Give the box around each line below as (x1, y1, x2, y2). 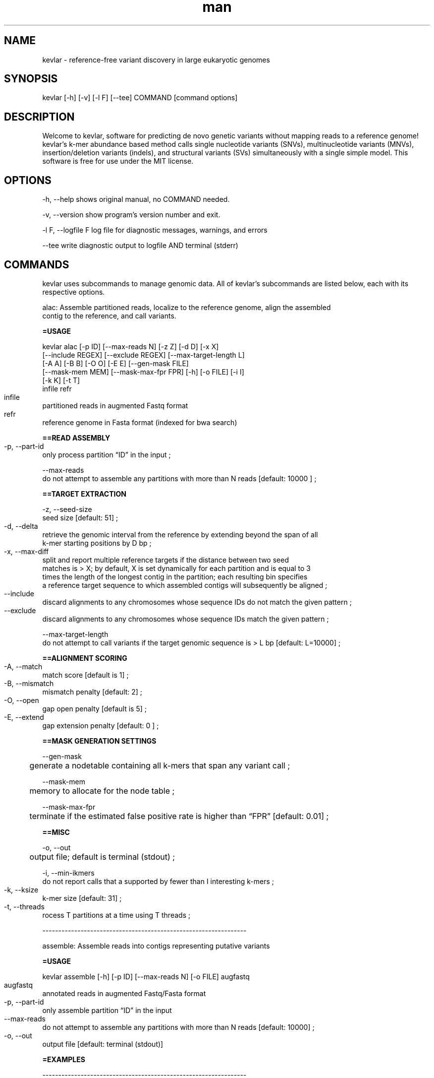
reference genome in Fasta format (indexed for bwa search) (42, 418, 237, 427)
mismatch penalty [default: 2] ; (42, 687, 143, 696)
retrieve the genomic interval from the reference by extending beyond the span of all (42, 530, 318, 539)
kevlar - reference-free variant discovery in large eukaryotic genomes (42, 55, 270, 64)
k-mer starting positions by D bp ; (42, 538, 152, 547)
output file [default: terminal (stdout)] (42, 1039, 163, 1048)
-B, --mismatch (4, 679, 54, 688)
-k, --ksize (4, 885, 39, 894)
